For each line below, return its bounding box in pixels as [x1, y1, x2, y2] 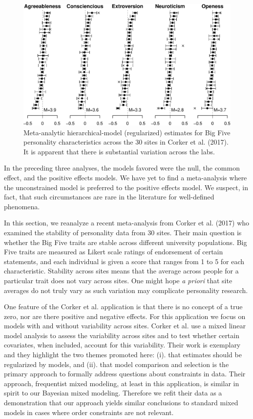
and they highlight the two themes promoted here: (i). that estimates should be [4, 349, 242, 360]
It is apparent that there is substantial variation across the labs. [23, 146, 215, 156]
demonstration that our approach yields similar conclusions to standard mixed [4, 397, 238, 408]
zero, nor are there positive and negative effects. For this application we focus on [4, 311, 246, 321]
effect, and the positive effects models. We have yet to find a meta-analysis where [4, 172, 247, 182]
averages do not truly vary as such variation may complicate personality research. [4, 285, 248, 295]
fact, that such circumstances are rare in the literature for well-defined [4, 192, 214, 202]
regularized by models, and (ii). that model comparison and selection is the [4, 359, 229, 369]
